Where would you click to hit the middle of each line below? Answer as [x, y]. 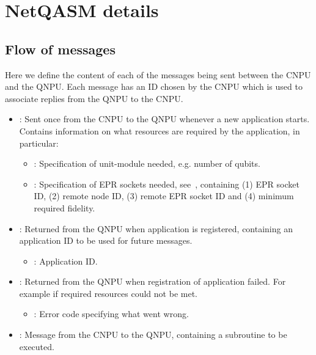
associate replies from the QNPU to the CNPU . [94, 98]
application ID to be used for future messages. [106, 240]
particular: [39, 143]
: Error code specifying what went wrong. [111, 314]
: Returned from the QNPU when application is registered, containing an [156, 228]
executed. [37, 346]
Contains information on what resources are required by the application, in [160, 130]
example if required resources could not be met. [108, 293]
